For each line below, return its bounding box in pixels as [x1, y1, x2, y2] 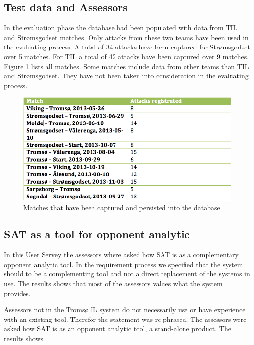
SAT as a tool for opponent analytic [4, 226, 190, 242]
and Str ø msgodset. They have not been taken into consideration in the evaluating [4, 71, 249, 81]
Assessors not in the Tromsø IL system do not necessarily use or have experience [4, 304, 246, 315]
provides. [4, 288, 31, 298]
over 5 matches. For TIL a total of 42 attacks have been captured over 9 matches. [4, 51, 249, 61]
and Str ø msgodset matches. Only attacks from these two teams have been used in [4, 32, 249, 42]
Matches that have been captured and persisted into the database [23, 202, 220, 213]
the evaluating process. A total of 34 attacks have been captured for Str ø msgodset [4, 42, 250, 52]
